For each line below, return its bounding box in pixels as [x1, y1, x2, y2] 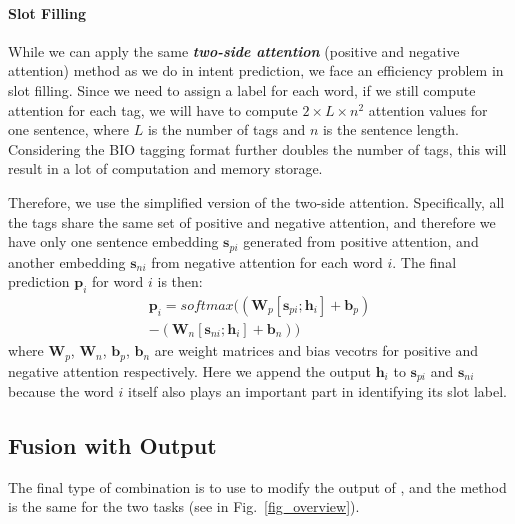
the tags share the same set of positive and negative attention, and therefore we [8, 211, 496, 232]
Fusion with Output [8, 429, 217, 460]
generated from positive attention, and [243, 231, 479, 252]
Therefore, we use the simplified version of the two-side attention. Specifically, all [8, 191, 505, 212]
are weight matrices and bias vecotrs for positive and [154, 340, 479, 361]
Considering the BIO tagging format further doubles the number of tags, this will [8, 138, 507, 159]
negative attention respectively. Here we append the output [8, 360, 371, 381]
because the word [8, 380, 114, 401]
